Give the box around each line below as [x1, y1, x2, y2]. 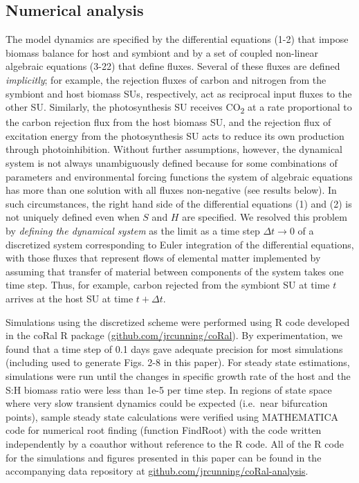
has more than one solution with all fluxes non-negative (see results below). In [6, 183, 337, 197]
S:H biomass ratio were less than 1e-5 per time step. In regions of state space [6, 382, 332, 397]
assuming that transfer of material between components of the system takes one [6, 264, 344, 278]
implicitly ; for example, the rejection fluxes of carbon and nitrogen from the [6, 72, 326, 86]
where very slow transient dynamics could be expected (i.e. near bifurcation [6, 396, 328, 410]
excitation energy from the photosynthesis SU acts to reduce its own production [6, 128, 344, 143]
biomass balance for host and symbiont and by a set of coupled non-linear [6, 45, 318, 60]
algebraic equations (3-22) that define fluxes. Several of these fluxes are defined [6, 59, 340, 73]
